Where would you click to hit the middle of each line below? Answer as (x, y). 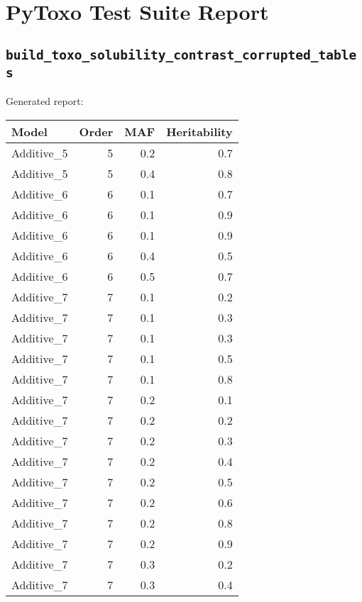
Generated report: (45, 101)
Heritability (199, 131)
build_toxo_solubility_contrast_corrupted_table (181, 55)
